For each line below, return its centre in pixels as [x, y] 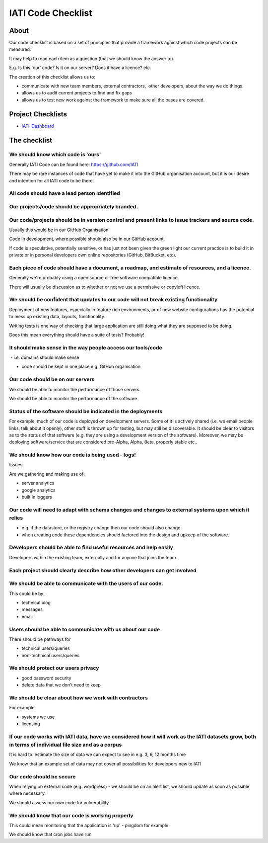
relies [16, 518]
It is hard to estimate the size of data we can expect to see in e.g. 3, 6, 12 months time [98, 755]
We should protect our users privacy [54, 668]
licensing [31, 724]
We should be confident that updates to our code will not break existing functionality [113, 300]
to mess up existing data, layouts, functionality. [57, 317]
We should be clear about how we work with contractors [79, 697]
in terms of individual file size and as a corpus [66, 745]
